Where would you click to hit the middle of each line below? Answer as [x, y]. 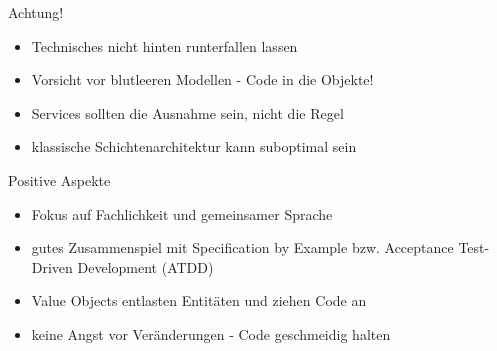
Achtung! [36, 12]
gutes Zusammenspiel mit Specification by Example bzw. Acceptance [242, 247]
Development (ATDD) [145, 266]
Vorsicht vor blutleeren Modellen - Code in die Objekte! [202, 79]
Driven [52, 266]
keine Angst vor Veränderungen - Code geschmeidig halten [211, 333]
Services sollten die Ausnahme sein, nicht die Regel [187, 112]
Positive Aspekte [59, 179]
